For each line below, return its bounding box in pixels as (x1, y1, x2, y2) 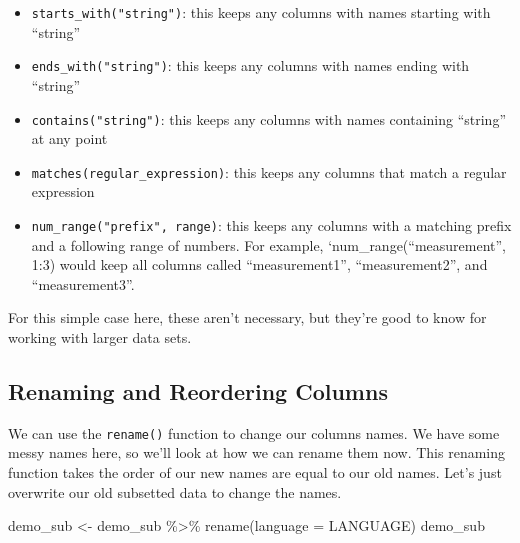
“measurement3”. (31, 273, 135, 294)
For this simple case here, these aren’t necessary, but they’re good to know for (8, 307, 487, 328)
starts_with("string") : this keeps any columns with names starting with (31, 2, 491, 22)
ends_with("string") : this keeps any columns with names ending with (31, 55, 470, 76)
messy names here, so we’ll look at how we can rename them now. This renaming (8, 442, 506, 463)
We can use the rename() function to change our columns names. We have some (8, 422, 500, 443)
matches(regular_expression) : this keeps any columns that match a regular (31, 161, 507, 182)
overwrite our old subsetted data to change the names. (8, 481, 342, 502)
